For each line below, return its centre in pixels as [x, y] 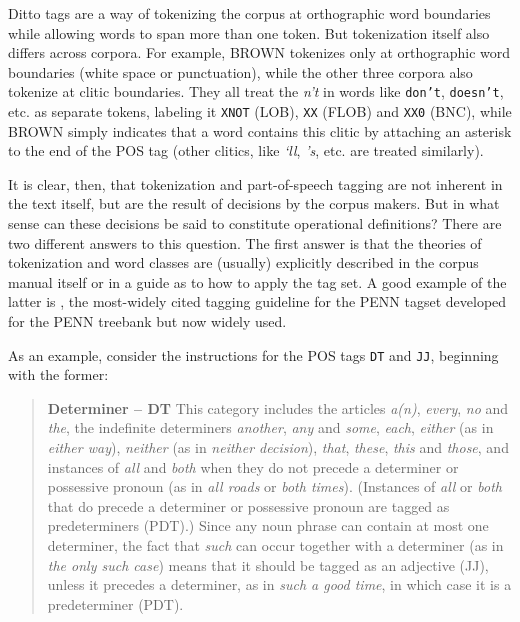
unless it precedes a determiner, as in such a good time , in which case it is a [279, 584]
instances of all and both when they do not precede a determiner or [253, 466]
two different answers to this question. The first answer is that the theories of [245, 242]
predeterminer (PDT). [115, 603]
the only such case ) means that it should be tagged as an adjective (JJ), [268, 564]
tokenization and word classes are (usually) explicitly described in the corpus [243, 262]
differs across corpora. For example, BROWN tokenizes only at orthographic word [259, 52]
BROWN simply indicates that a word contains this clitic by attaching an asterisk [260, 130]
